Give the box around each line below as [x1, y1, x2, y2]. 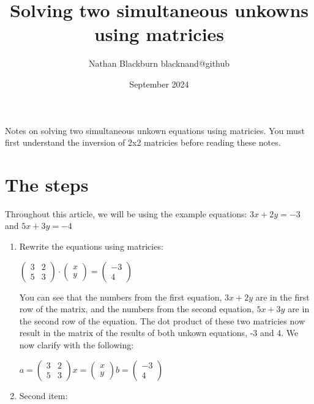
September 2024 [129, 77, 189, 90]
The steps [5, 171, 89, 196]
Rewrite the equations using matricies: [19, 240, 163, 252]
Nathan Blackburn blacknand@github [88, 57, 230, 70]
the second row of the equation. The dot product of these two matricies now [19, 314, 305, 327]
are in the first [255, 290, 310, 303]
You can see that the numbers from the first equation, [19, 290, 222, 303]
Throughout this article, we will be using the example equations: [5, 207, 247, 220]
